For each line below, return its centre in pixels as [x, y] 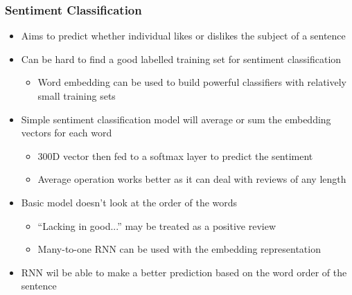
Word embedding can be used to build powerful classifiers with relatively [192, 82]
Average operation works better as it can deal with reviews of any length [192, 179]
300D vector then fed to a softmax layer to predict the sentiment [175, 155]
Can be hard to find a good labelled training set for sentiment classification [181, 59]
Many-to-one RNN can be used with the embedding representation [179, 249]
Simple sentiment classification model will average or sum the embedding [176, 119]
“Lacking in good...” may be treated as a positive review [157, 225]
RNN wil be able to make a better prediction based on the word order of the [184, 272]
